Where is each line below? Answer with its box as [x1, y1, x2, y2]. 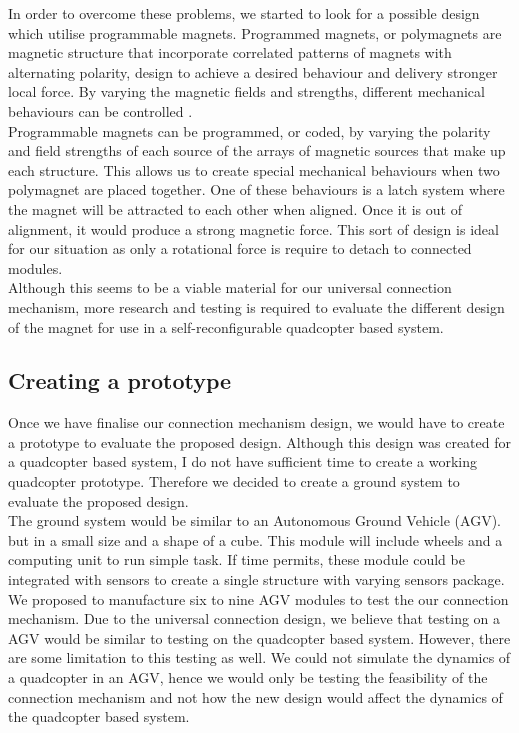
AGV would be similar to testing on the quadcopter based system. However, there [8, 627, 511, 648]
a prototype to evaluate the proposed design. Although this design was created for [8, 431, 511, 452]
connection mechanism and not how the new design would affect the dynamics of [8, 686, 503, 707]
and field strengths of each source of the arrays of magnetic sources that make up [8, 140, 506, 161]
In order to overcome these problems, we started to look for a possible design [8, 3, 480, 23]
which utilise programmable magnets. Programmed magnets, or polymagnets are [8, 22, 502, 43]
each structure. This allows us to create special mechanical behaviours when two [8, 159, 500, 180]
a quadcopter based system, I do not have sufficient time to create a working [8, 451, 477, 472]
